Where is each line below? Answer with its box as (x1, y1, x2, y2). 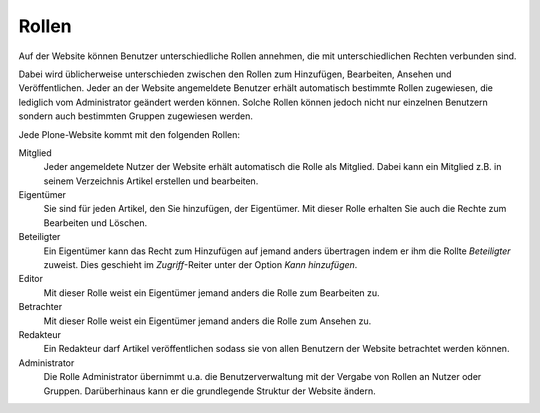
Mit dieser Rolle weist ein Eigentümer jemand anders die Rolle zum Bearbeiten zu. (43, 286, 380, 299)
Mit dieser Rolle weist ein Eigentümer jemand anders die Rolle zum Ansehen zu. (43, 315, 372, 327)
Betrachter (18, 301, 63, 313)
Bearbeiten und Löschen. (43, 216, 148, 229)
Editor (18, 273, 44, 285)
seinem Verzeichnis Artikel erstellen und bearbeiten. (43, 175, 259, 187)
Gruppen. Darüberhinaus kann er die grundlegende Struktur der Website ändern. (43, 385, 376, 397)
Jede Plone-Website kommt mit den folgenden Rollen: (18, 128, 240, 140)
